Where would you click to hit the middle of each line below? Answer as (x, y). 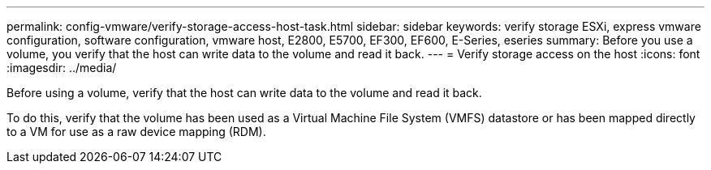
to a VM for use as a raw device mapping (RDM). (136, 132)
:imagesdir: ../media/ (62, 68)
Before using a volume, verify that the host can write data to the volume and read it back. (244, 93)
